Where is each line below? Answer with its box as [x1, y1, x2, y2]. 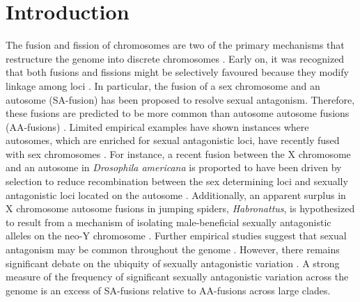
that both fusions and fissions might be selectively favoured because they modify [6, 65, 349, 79]
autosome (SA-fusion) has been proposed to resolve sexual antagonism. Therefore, [6, 92, 355, 106]
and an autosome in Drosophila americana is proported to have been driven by [6, 160, 342, 175]
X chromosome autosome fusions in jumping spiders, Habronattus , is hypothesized [6, 201, 355, 216]
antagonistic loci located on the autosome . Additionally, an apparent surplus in [6, 187, 346, 202]
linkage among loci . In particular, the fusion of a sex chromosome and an [6, 78, 320, 93]
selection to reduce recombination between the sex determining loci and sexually [6, 174, 348, 189]
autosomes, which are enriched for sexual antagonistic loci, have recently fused [6, 133, 340, 148]
